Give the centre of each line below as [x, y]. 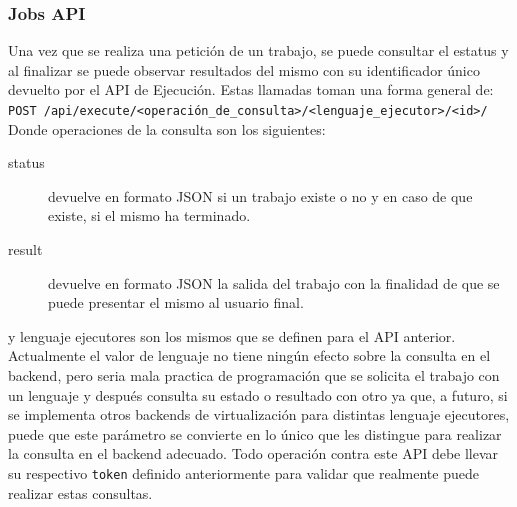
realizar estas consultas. [80, 492]
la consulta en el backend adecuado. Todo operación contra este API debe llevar [253, 453]
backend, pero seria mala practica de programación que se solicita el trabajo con [254, 375]
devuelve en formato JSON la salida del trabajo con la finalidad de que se [274, 282]
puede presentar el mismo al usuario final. [176, 302]
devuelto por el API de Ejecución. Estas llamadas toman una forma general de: [251, 89]
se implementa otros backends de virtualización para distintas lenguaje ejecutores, [259, 414]
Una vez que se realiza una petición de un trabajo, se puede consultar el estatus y [258, 50]
